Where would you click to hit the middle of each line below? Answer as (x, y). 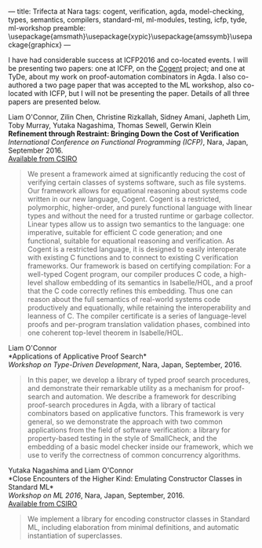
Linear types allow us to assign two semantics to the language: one (136, 224)
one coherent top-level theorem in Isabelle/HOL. (105, 333)
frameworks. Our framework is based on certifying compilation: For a (139, 266)
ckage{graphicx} (35, 45)
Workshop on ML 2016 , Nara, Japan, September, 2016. (96, 495)
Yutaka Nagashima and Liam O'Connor (71, 470)
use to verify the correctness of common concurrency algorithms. (134, 455)
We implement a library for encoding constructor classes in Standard (138, 519)
